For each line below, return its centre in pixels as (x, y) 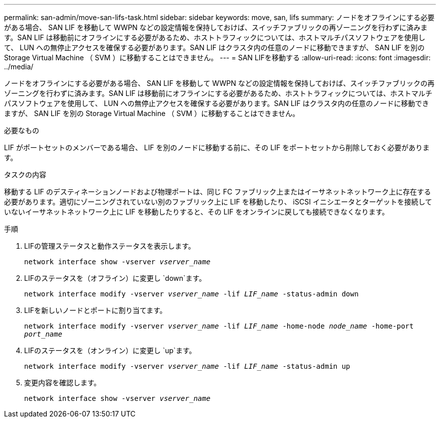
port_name (43, 334)
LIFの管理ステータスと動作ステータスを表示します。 (110, 246)
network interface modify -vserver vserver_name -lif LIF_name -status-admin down (191, 294)
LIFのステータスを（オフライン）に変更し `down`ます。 (115, 278)
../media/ (19, 67)
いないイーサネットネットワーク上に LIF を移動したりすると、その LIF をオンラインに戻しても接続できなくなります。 (197, 212)
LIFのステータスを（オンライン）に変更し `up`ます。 (110, 350)
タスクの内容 (25, 175)
